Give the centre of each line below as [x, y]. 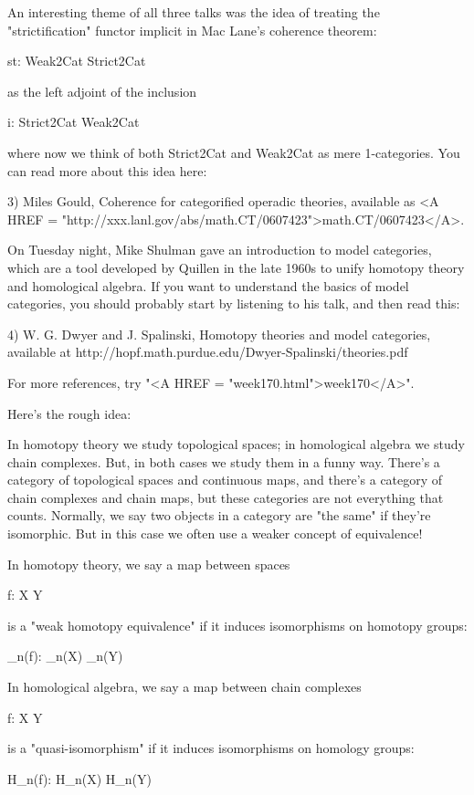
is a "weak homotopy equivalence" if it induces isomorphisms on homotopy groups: [237, 625]
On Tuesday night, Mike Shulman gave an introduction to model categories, [220, 250]
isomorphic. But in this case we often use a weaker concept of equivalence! [215, 533]
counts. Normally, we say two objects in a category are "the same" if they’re [219, 515]
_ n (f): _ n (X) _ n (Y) [65, 656]
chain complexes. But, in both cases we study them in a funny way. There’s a [224, 461]
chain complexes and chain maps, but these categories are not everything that [226, 497]
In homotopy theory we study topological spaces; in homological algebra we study [236, 444]
